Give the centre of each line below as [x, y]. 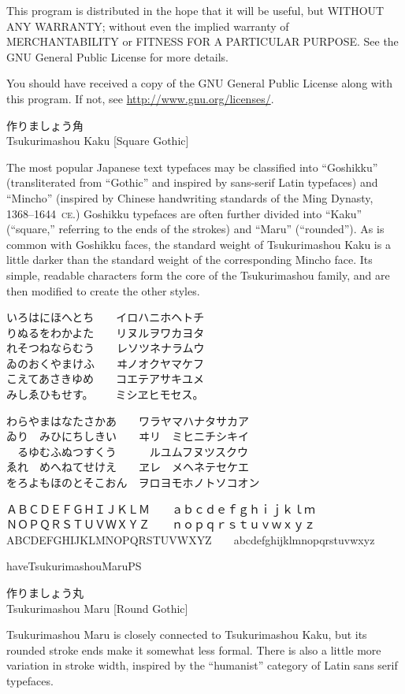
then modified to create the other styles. [103, 290]
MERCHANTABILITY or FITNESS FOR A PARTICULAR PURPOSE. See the [202, 41]
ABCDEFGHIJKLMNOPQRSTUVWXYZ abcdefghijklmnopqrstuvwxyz [191, 539]
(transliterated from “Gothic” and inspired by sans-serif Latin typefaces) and [192, 182]
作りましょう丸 [45, 592]
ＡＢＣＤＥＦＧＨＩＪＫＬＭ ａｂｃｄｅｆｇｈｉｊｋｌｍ [161, 508]
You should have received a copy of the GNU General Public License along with [200, 83]
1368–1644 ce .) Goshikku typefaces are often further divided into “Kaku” [184, 213]
